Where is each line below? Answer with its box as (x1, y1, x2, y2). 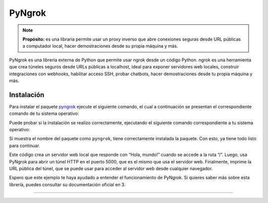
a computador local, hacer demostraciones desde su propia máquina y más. (22, 43, 178, 49)
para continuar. (9, 143, 41, 149)
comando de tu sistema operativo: (9, 110, 79, 116)
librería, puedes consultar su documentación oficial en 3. (9, 181, 126, 188)
